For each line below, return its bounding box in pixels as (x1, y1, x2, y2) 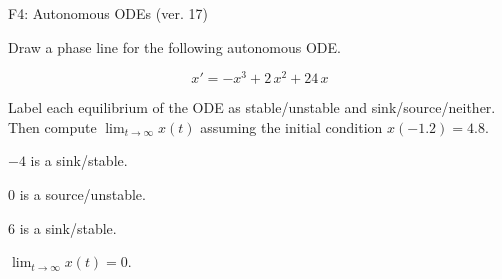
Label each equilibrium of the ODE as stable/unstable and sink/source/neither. (8, 97, 496, 118)
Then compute (8, 116, 97, 137)
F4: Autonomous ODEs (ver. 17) (8, 3, 208, 23)
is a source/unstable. (19, 184, 146, 205)
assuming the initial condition (200, 116, 383, 137)
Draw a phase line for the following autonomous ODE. (8, 36, 341, 57)
